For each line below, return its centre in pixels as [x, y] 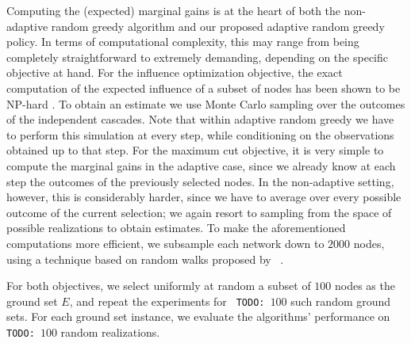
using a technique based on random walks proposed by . [145, 259]
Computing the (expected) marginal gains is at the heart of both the [174, 10]
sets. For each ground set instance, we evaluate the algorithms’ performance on [198, 316]
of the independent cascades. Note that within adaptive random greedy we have [200, 119]
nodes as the [365, 286]
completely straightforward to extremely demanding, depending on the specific [197, 57]
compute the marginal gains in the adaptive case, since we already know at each [201, 165]
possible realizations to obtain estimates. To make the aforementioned [176, 228]
